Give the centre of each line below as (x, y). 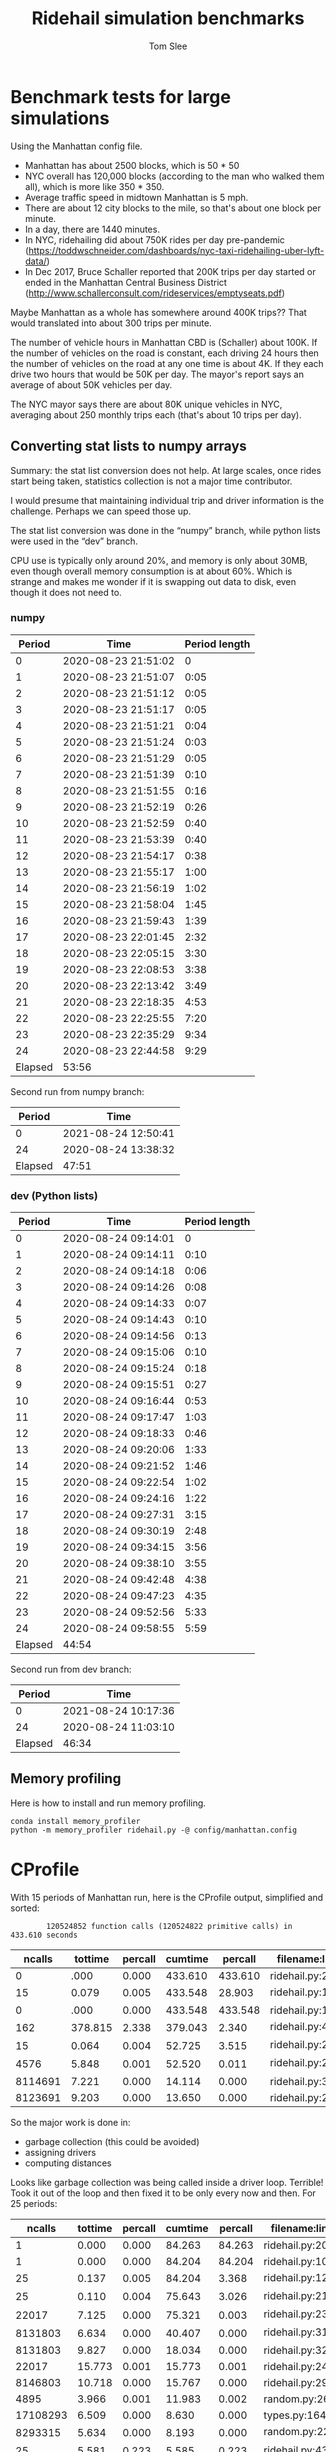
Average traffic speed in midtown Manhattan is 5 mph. (136, 197)
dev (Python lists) (54, 1195)
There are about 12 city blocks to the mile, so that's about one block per (173, 208)
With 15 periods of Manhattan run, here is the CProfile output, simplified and (167, 1897)
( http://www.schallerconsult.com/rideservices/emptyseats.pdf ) (155, 293)
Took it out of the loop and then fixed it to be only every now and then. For (163, 2193)
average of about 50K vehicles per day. (91, 384)
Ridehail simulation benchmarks (168, 18)
